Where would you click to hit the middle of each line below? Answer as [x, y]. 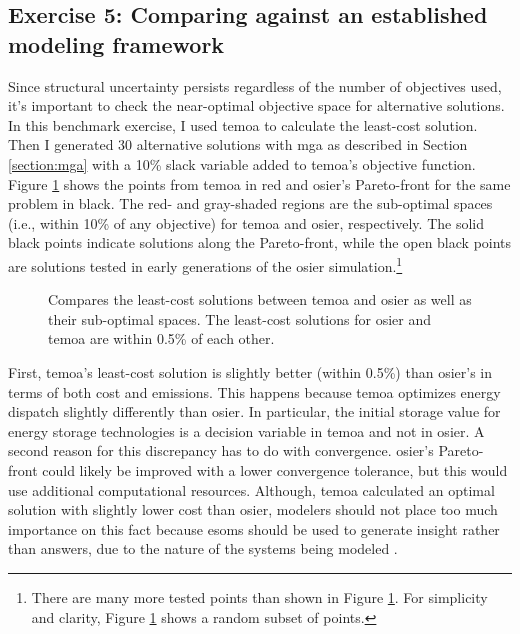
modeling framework [116, 43]
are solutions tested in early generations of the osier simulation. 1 [205, 264]
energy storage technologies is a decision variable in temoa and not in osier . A [246, 430]
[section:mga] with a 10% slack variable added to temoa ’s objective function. [242, 163]
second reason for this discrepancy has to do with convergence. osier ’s [221, 450]
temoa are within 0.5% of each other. [161, 338]
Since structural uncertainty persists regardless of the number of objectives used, [255, 85]
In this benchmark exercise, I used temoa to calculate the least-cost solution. [243, 124]
